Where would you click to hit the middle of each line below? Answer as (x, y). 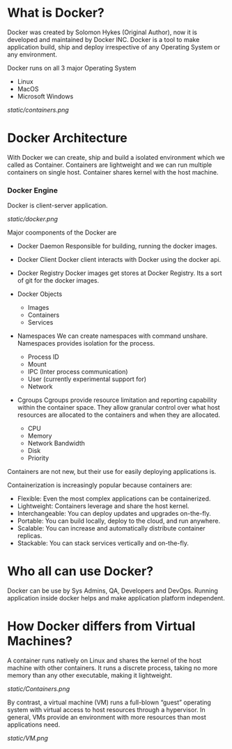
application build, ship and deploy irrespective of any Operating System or (114, 47)
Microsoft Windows (45, 96)
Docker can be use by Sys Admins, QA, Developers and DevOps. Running (113, 591)
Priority (38, 458)
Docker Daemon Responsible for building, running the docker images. (117, 246)
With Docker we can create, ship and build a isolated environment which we (116, 157)
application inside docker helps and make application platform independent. (116, 598)
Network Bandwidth (56, 443)
